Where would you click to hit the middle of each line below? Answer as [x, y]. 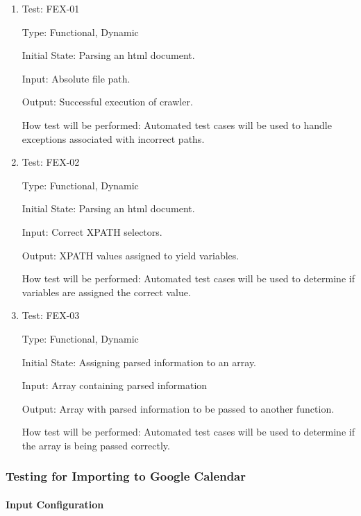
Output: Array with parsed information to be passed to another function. [178, 408]
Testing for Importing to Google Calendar [126, 476]
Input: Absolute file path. [76, 78]
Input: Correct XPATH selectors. [92, 231]
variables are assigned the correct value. [106, 292]
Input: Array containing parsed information [115, 385]
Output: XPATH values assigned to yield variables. [131, 255]
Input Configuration [55, 504]
